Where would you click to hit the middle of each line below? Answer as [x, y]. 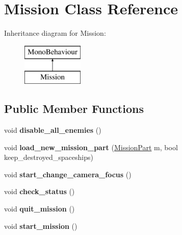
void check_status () [40, 191]
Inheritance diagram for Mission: [55, 33]
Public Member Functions [74, 109]
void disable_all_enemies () [53, 130]
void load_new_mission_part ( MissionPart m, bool [91, 147]
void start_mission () [41, 226]
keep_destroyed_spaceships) [49, 157]
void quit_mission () [40, 209]
